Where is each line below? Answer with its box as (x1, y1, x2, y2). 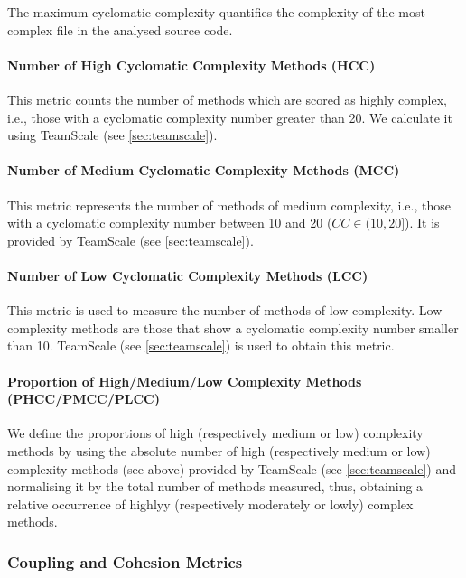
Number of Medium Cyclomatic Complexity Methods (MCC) (7, 161, 400, 180)
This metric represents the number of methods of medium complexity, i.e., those (7, 195, 451, 214)
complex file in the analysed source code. (7, 20, 233, 39)
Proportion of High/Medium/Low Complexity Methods (7, 371, 362, 390)
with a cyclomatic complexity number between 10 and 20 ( (7, 213, 332, 232)
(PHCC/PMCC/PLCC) (7, 389, 161, 408)
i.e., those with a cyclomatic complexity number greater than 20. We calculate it (7, 107, 452, 126)
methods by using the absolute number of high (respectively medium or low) (7, 441, 431, 460)
